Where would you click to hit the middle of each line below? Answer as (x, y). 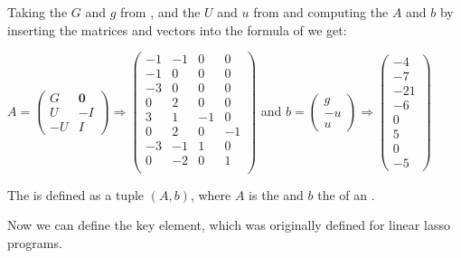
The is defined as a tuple (76, 194)
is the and (276, 194)
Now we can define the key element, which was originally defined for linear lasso (229, 225)
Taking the (38, 12)
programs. (35, 242)
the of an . (346, 194)
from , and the (160, 12)
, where (211, 194)
